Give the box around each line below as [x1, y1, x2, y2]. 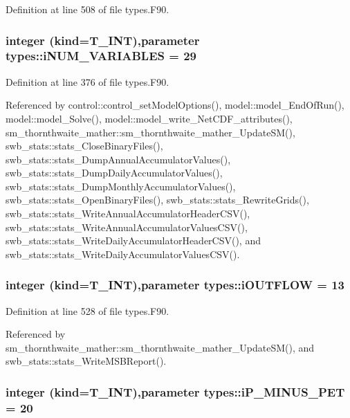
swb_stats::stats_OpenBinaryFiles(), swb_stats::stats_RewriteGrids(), [6, 192, 309, 207]
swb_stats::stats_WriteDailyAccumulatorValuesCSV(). [6, 246, 240, 261]
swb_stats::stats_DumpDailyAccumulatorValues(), [6, 165, 223, 180]
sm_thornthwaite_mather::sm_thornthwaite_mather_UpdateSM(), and [6, 340, 315, 354]
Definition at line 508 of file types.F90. [6, 2, 169, 16]
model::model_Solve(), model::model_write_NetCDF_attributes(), [6, 111, 293, 125]
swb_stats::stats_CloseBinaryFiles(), [6, 138, 163, 153]
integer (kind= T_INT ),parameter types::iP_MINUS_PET [6, 383, 345, 400]
